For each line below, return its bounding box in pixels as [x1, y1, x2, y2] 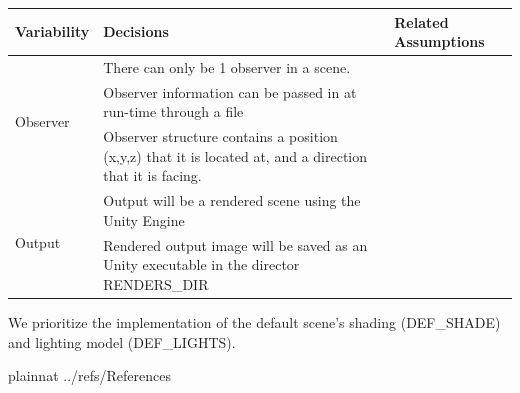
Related [394, 11, 449, 32]
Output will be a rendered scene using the [103, 190, 361, 211]
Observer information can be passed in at [103, 81, 357, 102]
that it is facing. [103, 165, 202, 186]
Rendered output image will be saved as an [103, 234, 368, 255]
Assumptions [394, 31, 485, 52]
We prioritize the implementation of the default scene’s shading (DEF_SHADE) [8, 311, 501, 332]
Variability [15, 21, 90, 42]
